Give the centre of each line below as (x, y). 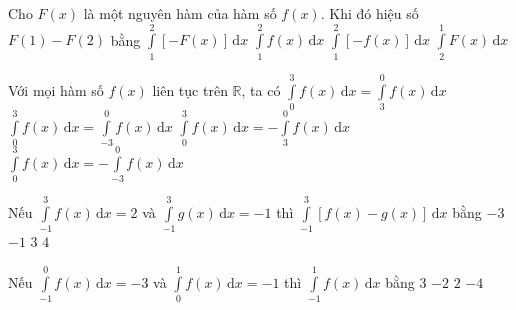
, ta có (261, 89)
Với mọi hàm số (56, 89)
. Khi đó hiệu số (369, 13)
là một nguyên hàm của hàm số (180, 13)
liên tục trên (190, 89)
